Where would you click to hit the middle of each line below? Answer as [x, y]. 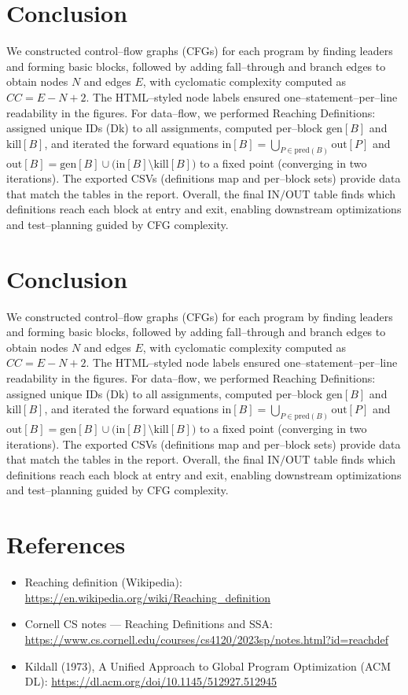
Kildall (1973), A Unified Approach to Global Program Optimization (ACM [208, 665]
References [66, 544]
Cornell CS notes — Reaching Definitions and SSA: [149, 624]
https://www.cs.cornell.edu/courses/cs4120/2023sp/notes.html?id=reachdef [207, 639]
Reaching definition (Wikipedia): [103, 582]
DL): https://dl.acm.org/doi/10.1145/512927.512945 [151, 681]
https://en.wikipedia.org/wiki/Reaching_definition [148, 597]
